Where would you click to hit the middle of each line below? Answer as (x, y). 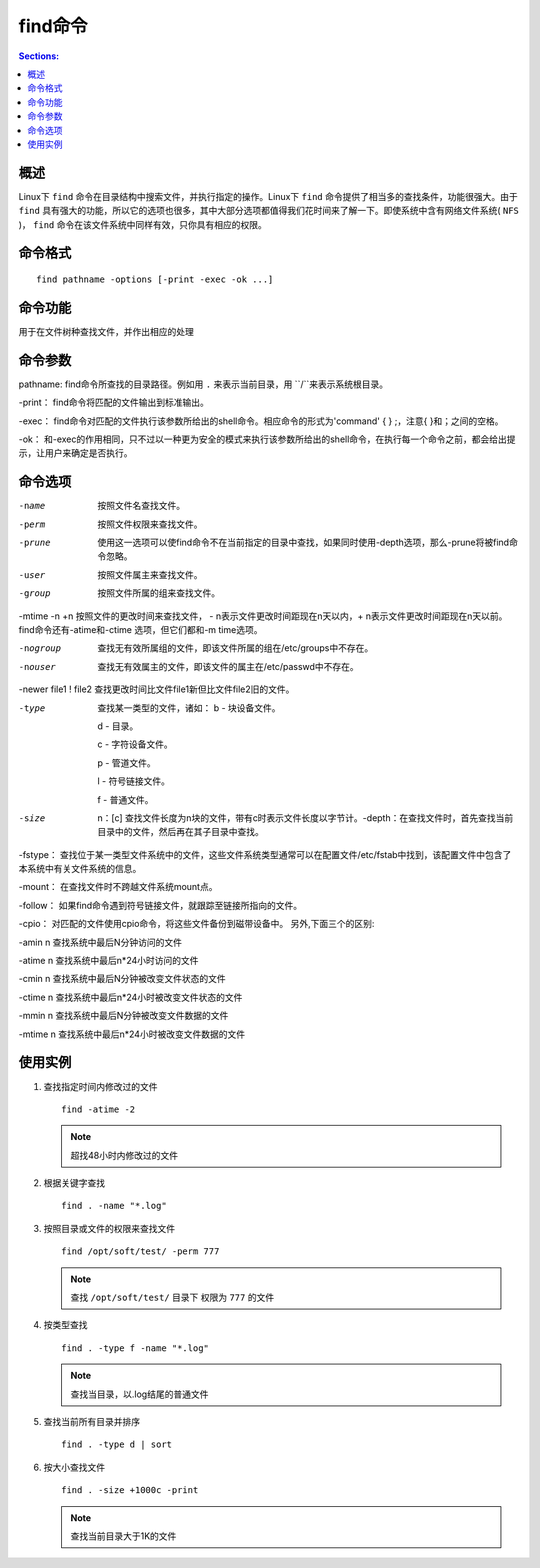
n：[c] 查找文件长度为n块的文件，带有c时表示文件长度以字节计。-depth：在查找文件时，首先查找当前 (305, 817)
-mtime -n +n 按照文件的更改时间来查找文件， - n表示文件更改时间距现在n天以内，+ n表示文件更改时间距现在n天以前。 (263, 616)
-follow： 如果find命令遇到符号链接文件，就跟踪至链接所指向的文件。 (160, 905)
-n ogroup (40, 648)
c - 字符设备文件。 (135, 744)
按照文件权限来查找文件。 (150, 524)
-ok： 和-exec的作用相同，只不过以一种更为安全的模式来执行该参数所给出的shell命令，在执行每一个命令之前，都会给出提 (267, 439)
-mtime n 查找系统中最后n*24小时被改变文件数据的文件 (131, 1034)
